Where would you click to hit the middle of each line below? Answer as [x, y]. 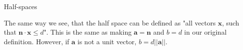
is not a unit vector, [107, 41]
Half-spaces [21, 6]
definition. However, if [37, 41]
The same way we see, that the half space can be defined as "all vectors [110, 22]
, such [231, 22]
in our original [205, 32]
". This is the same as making [88, 32]
